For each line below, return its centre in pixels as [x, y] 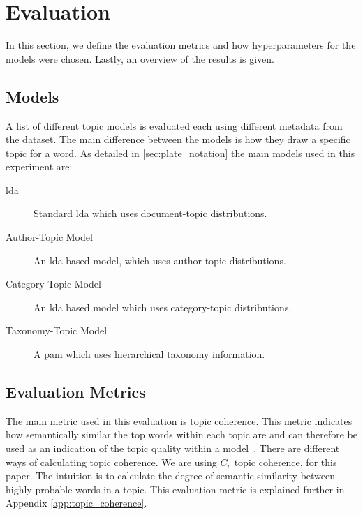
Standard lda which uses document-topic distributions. [150, 213]
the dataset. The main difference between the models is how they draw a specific [178, 139]
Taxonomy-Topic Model [57, 330]
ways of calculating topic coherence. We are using [111, 462]
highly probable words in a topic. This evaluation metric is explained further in [175, 489]
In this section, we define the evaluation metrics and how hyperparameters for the [181, 45]
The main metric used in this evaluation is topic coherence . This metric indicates [179, 420]
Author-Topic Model [49, 237]
